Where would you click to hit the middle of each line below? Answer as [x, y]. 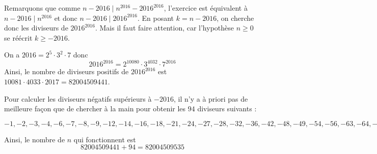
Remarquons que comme [42, 8]
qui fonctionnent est [105, 139]
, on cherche [235, 18]
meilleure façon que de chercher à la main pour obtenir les [95, 109]
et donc [66, 18]
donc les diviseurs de [36, 28]
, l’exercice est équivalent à [206, 8]
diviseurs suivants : [227, 109]
